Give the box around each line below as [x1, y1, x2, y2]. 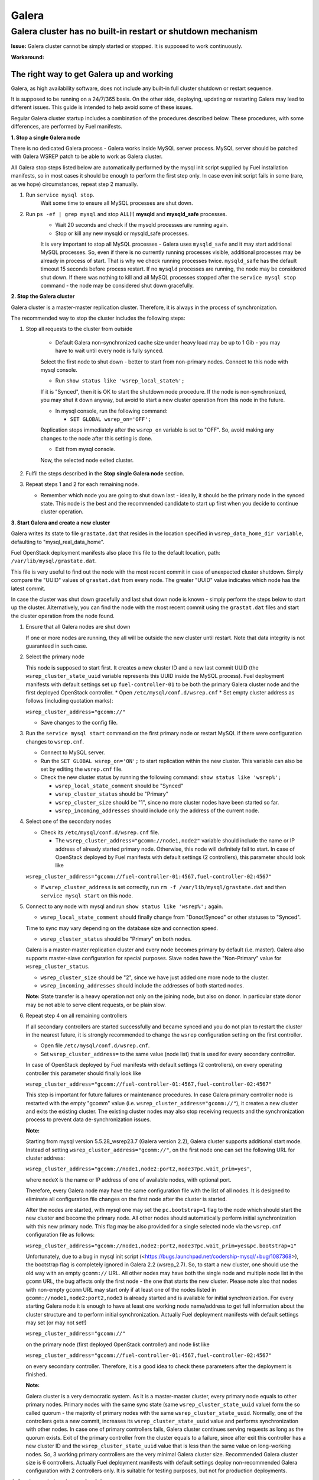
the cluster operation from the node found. [11, 612, 115, 619]
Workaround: [11, 53, 44, 60]
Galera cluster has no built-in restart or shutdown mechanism [11, 26, 258, 37]
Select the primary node [25, 653, 85, 660]
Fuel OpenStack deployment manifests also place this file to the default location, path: [11, 549, 221, 556]
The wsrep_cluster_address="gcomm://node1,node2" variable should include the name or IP [55, 837, 295, 844]
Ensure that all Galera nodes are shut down [25, 623, 131, 630]
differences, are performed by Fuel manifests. [11, 123, 122, 130]
